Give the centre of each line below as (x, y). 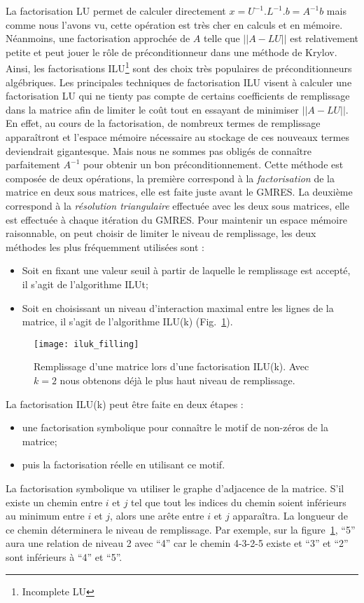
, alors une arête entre (157, 516)
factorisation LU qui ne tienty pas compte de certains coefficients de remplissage (178, 96)
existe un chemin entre (54, 502)
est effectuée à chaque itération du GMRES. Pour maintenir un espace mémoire (176, 219)
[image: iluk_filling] (86, 344)
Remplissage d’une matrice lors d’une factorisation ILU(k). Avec (171, 366)
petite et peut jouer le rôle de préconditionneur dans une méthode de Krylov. (171, 52)
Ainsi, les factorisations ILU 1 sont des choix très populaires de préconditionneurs (179, 67)
